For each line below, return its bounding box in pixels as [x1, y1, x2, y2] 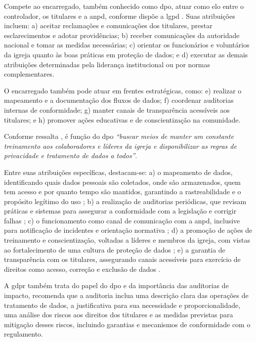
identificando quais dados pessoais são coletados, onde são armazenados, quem [4, 176, 241, 187]
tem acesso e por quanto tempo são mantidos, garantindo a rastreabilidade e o [4, 186, 241, 197]
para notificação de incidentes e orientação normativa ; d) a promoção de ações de [4, 225, 253, 235]
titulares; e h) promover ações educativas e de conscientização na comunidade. [4, 114, 241, 125]
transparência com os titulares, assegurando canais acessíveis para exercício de [4, 254, 241, 264]
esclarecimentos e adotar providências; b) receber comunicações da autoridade [4, 30, 240, 40]
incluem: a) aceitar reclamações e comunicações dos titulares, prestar [4, 20, 213, 31]
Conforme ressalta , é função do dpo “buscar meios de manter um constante [4, 131, 234, 141]
